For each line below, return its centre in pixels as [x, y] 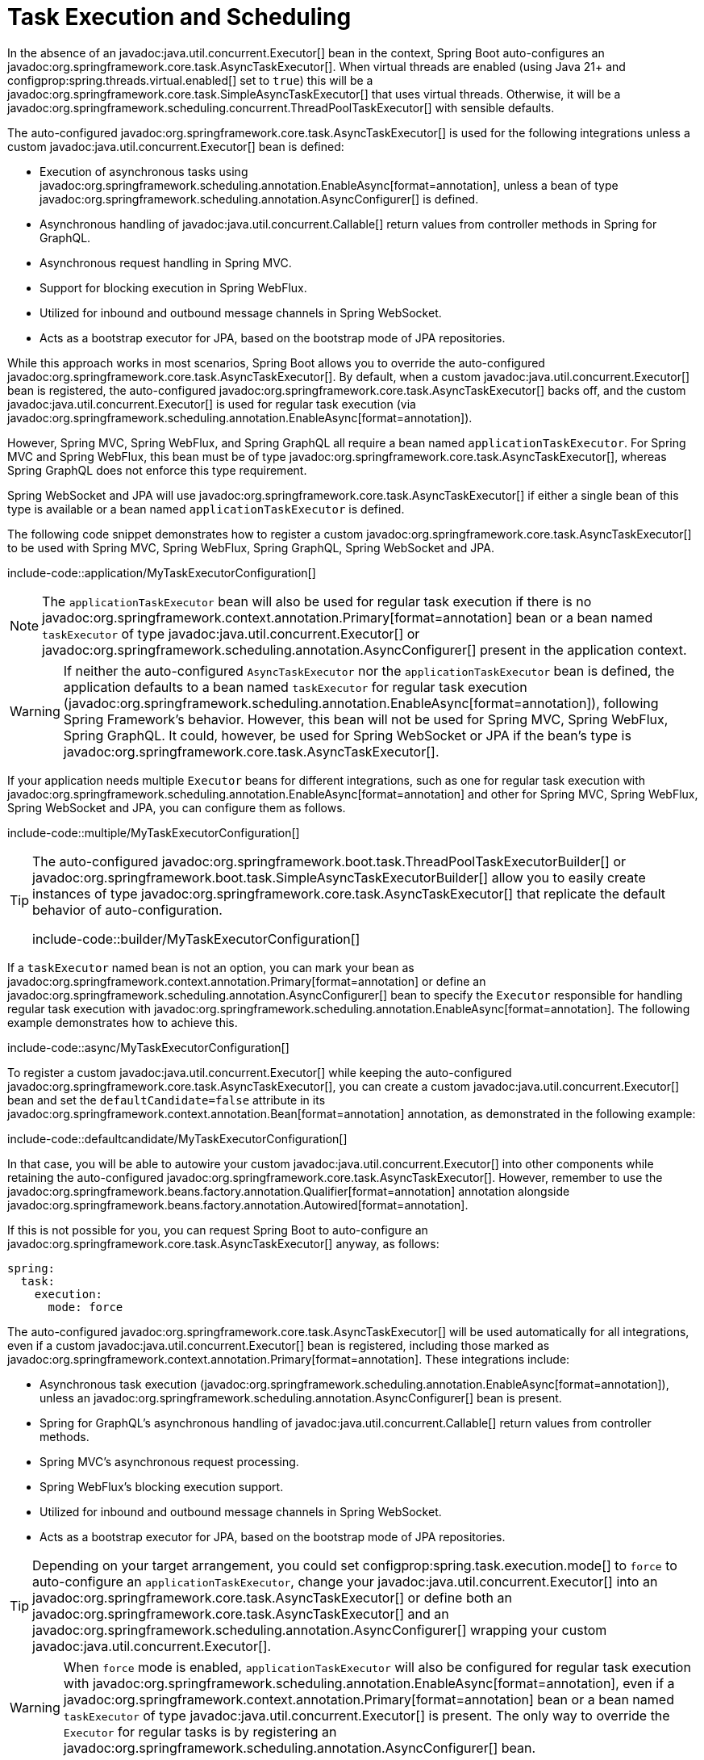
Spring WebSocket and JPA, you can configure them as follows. [177, 807]
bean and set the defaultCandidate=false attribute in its [167, 1100]
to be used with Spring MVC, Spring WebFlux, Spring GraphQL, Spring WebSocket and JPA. [251, 547]
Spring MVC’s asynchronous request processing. [169, 1461]
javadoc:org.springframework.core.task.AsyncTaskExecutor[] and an [241, 1613]
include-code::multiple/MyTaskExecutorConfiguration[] [154, 832]
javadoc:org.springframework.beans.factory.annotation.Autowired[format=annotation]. [238, 1205]
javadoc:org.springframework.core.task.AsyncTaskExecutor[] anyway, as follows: [223, 1243]
